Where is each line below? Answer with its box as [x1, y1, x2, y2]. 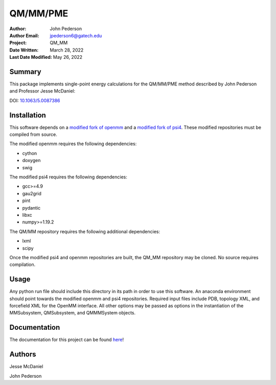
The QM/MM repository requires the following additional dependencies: [9, 228, 160, 235]
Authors [9, 350, 36, 359]
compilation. [9, 261, 36, 268]
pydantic [22, 205, 41, 211]
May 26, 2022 [53, 54, 83, 60]
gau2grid [22, 190, 42, 196]
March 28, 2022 [50, 47, 84, 53]
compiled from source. [9, 131, 57, 138]
